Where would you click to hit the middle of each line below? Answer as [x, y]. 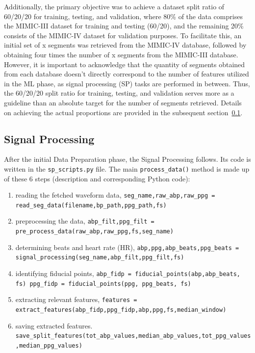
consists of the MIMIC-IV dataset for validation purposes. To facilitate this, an [123, 35]
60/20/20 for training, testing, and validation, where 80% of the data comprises [123, 16]
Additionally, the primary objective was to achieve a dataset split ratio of [114, 6]
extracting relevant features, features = [76, 299]
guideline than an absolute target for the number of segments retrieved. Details [123, 102]
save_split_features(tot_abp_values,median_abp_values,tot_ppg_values [133, 336]
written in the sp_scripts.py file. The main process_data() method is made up [127, 168]
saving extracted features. [54, 325]
